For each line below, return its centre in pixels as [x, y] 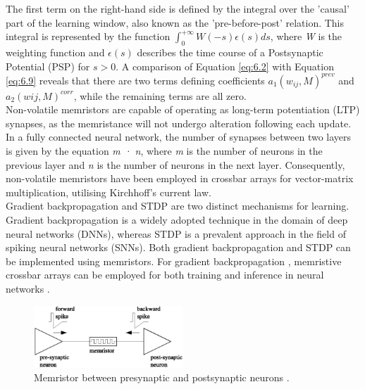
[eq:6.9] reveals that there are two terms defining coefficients [135, 80]
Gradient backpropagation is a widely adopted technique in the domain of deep [177, 220]
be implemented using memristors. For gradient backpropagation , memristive [174, 261]
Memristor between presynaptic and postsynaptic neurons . [162, 377]
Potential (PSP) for [48, 66]
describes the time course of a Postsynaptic [230, 52]
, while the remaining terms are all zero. [160, 95]
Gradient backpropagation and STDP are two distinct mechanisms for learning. [178, 206]
